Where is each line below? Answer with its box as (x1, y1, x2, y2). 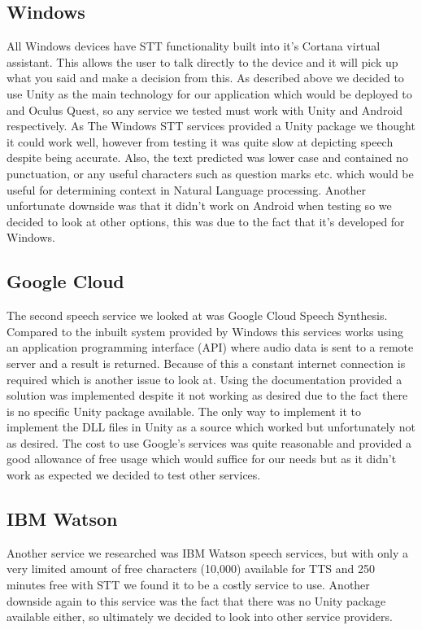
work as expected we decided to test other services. (7, 466, 261, 483)
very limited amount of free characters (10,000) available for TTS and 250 (7, 560, 375, 577)
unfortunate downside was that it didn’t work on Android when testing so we (7, 197, 392, 214)
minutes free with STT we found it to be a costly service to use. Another (7, 576, 370, 593)
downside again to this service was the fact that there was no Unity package (7, 592, 386, 609)
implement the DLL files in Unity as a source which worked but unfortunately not (7, 418, 415, 435)
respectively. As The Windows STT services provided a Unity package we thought (7, 117, 415, 134)
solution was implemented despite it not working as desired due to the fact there (7, 387, 408, 404)
